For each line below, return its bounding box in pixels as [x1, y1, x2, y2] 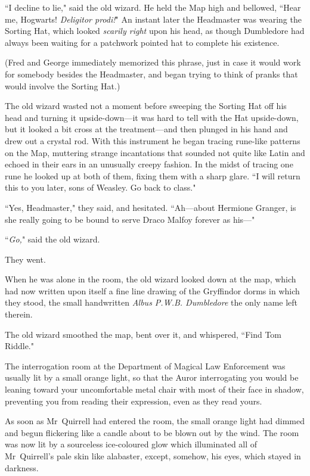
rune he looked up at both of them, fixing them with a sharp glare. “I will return [5, 169, 300, 182]
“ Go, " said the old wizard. [5, 233, 100, 245]
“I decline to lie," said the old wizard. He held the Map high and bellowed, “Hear [5, 1, 301, 13]
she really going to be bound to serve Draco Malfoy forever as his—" [5, 213, 255, 225]
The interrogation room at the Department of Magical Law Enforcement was [5, 359, 286, 372]
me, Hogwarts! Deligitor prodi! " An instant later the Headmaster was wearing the [5, 13, 302, 25]
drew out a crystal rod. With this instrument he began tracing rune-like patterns [5, 134, 300, 147]
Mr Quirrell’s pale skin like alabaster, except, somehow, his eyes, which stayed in [5, 450, 301, 462]
